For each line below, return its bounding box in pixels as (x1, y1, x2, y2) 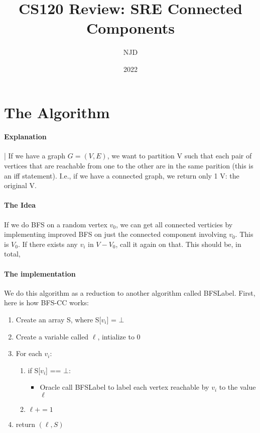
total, (4, 248, 21, 259)
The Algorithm (4, 102, 110, 122)
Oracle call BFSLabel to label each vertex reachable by (40, 382, 209, 392)
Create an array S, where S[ (16, 314, 101, 325)
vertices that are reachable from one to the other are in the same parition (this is (4, 160, 253, 171)
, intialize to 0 (97, 331, 141, 341)
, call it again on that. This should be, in (115, 238, 241, 249)
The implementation (4, 268, 76, 279)
